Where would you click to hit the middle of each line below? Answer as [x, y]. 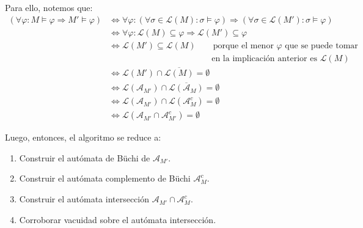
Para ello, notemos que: [49, 7]
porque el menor [243, 46]
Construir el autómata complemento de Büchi [105, 178]
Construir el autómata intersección [84, 199]
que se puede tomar [321, 46]
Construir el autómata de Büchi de [85, 157]
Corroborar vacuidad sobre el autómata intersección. [118, 219]
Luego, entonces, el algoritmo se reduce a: [83, 137]
